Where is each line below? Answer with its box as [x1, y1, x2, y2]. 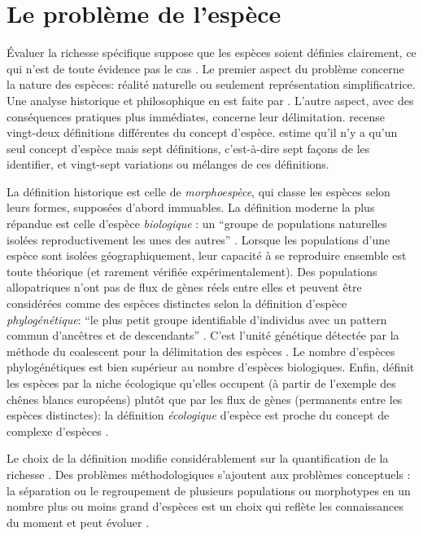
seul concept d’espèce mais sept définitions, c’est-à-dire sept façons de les [7, 139, 370, 156]
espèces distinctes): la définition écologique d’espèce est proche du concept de [7, 406, 390, 424]
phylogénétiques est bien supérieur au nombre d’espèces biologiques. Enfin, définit [7, 358, 415, 376]
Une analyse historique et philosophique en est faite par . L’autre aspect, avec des [7, 91, 414, 108]
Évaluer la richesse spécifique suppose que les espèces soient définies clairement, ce [7, 44, 416, 61]
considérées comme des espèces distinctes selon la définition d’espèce [7, 295, 347, 312]
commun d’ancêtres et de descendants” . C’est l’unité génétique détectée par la [7, 327, 399, 344]
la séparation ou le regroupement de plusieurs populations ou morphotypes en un [7, 481, 411, 499]
